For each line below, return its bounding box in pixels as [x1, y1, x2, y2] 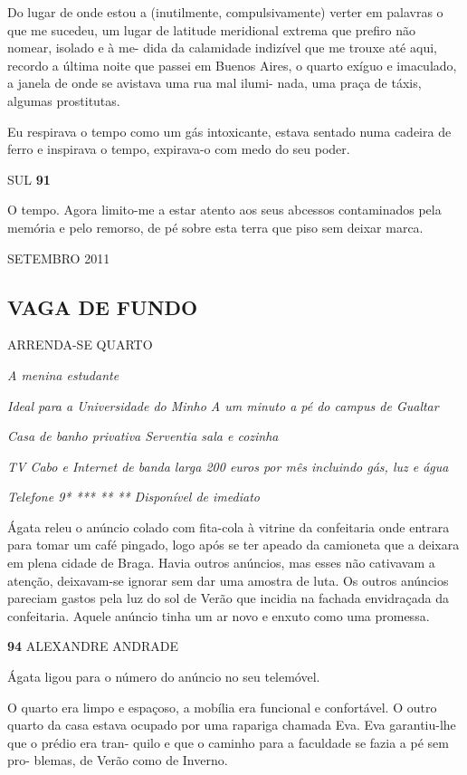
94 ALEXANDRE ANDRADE [7, 636, 178, 655]
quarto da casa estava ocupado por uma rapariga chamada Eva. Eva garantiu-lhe [7, 715, 456, 734]
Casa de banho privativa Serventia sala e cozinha [7, 426, 279, 445]
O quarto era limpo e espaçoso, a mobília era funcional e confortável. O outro [7, 697, 437, 716]
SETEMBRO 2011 [7, 248, 110, 267]
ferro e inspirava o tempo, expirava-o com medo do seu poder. [7, 139, 350, 158]
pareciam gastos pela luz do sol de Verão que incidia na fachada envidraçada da [7, 588, 450, 608]
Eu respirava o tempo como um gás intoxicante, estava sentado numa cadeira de [7, 121, 452, 140]
